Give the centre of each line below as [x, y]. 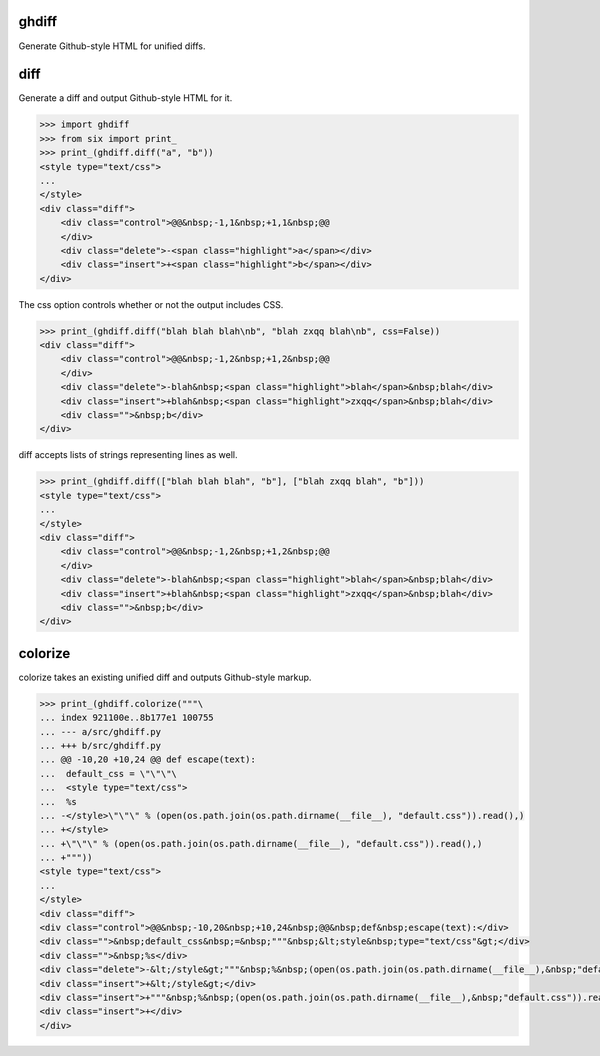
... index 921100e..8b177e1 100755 [126, 718]
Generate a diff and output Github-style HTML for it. [125, 98]
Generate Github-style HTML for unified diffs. [112, 46]
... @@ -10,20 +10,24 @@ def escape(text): [148, 759]
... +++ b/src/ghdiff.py [100, 745]
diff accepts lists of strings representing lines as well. [128, 455]
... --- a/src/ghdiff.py [100, 731]
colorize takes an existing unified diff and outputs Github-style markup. [165, 677]
